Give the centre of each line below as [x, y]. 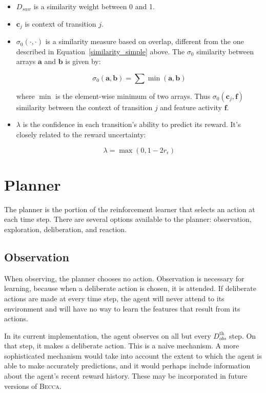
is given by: [83, 61]
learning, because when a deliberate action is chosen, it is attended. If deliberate [130, 288]
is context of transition [60, 23]
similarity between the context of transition [84, 107]
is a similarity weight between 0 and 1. [94, 6]
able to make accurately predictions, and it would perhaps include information [127, 366]
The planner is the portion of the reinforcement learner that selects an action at [130, 209]
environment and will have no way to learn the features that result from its [122, 308]
